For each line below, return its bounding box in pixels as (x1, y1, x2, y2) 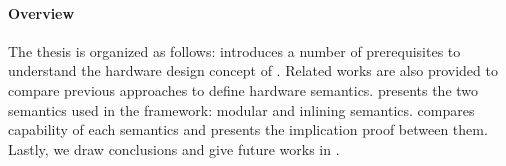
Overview (8, 2, 75, 23)
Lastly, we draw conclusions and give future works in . (8, 138, 340, 159)
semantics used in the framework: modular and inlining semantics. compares (8, 99, 475, 120)
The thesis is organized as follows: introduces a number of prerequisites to (8, 40, 461, 61)
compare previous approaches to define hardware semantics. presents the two (8, 79, 479, 100)
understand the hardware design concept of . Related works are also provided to (8, 60, 498, 81)
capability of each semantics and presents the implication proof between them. (8, 119, 488, 140)
